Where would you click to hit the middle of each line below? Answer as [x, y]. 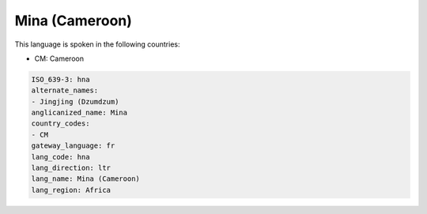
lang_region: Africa [71, 190]
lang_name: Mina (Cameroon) [85, 179]
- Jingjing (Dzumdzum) [75, 101]
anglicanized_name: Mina [79, 113]
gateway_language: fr [73, 146]
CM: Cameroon [59, 58]
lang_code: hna [60, 157]
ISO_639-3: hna [60, 79]
